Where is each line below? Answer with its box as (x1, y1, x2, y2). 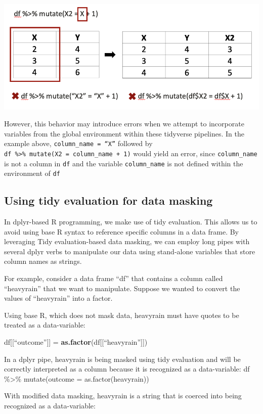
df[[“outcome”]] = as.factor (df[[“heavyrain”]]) (4, 337, 148, 347)
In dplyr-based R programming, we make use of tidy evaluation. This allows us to (4, 216, 257, 227)
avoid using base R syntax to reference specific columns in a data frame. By (4, 226, 239, 237)
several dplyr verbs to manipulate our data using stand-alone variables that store (4, 246, 255, 256)
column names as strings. (4, 256, 82, 266)
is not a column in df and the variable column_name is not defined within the (4, 158, 243, 168)
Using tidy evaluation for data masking (4, 193, 213, 208)
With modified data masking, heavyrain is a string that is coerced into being (4, 390, 242, 401)
